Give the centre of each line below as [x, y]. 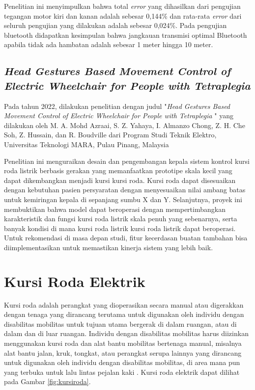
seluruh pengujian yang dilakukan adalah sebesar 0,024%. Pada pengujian [115, 25]
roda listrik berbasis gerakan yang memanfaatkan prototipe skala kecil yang [118, 170]
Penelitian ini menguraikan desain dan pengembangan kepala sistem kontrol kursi [127, 161]
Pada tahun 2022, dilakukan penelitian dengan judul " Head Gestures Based [117, 106]
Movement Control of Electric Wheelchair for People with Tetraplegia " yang [119, 116]
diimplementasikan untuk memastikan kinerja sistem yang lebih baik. [109, 247]
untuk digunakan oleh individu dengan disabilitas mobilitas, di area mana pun [122, 362]
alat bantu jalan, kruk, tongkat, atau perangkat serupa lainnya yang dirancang [123, 352]
